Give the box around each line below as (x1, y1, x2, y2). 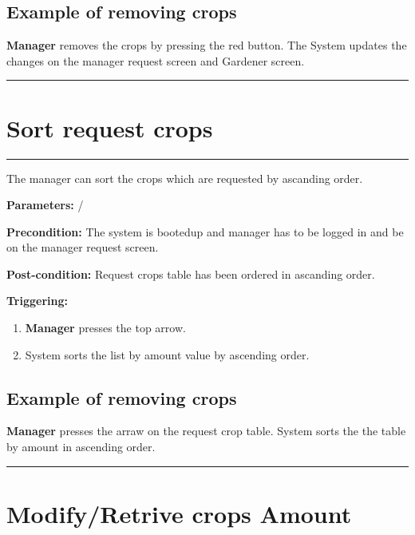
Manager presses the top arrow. (25, 319, 186, 336)
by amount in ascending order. (6, 438, 156, 455)
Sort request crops (6, 111, 213, 144)
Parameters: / (6, 196, 84, 213)
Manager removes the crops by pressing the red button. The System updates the (6, 37, 407, 53)
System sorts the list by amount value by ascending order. (25, 346, 310, 363)
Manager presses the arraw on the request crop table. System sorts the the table (6, 422, 406, 439)
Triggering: (6, 292, 68, 309)
